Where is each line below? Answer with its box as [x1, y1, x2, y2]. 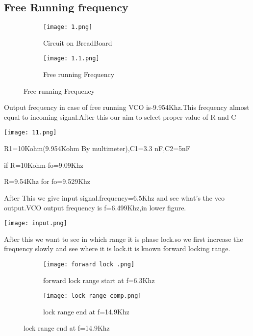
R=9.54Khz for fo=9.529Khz [4, 176, 91, 186]
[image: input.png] [4, 220, 67, 227]
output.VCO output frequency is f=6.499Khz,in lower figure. [4, 202, 186, 212]
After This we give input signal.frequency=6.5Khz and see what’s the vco [4, 192, 225, 203]
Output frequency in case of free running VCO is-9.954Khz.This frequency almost [4, 102, 250, 112]
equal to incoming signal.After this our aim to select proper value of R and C [4, 111, 236, 122]
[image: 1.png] [43, 24, 93, 31]
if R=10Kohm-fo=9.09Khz [4, 159, 83, 170]
